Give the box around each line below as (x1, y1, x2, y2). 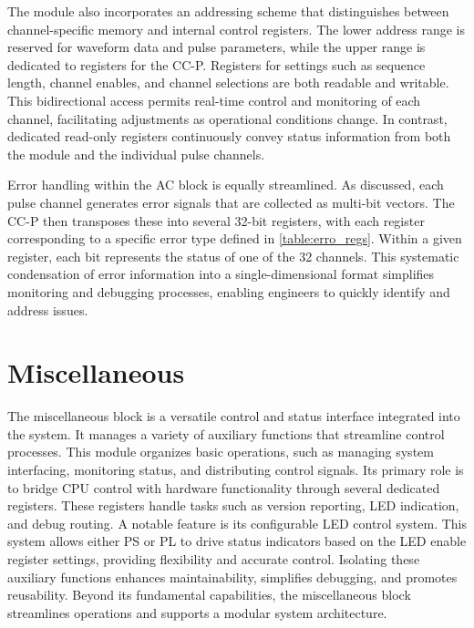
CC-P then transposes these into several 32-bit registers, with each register (7, 211, 425, 230)
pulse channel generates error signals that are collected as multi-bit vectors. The (7, 192, 455, 211)
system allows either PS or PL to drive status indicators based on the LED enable (7, 531, 467, 551)
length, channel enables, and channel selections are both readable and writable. (7, 73, 449, 92)
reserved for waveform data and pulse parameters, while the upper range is (7, 37, 426, 57)
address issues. (7, 300, 88, 319)
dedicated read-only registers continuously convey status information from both (7, 127, 451, 146)
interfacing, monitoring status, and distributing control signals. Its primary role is (7, 460, 464, 479)
